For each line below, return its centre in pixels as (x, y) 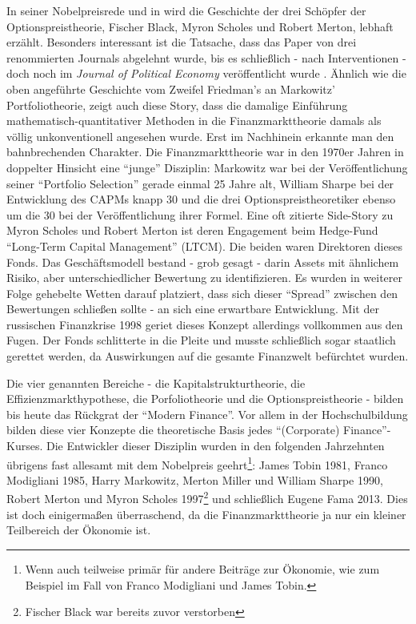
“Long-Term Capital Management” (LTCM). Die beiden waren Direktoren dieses (204, 246)
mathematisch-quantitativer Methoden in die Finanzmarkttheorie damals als (194, 121)
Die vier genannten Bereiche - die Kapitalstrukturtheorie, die (156, 382)
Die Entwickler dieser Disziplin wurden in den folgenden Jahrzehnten (215, 446)
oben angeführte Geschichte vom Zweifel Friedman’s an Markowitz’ (171, 89)
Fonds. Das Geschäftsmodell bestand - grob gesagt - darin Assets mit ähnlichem (203, 262)
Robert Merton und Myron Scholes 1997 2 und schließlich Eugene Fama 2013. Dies (207, 497)
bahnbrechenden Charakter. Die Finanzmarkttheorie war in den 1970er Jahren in (205, 152)
